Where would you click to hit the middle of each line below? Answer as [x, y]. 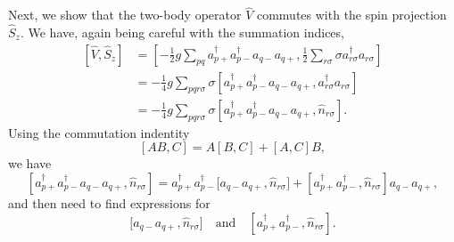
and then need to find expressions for [109, 202]
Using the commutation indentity [99, 132]
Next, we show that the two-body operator [125, 15]
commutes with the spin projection [351, 15]
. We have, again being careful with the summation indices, [182, 32]
